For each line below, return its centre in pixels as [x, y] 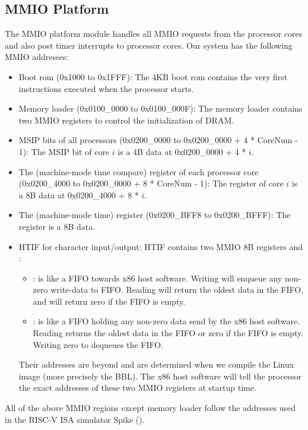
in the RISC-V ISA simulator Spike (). [75, 419]
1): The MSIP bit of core [64, 151]
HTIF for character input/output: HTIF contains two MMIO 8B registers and [161, 246]
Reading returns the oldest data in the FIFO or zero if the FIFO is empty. [168, 333]
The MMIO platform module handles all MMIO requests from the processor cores [154, 34]
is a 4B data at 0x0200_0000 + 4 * [182, 151]
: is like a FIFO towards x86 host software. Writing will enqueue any [158, 278]
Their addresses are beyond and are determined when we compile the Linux [156, 364]
